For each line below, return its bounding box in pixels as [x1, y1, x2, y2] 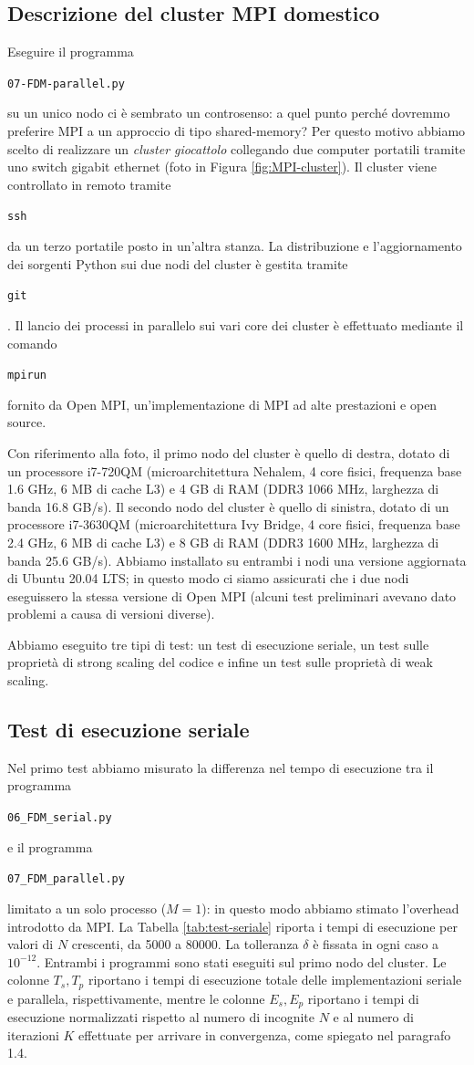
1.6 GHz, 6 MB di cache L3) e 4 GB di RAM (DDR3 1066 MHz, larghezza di [7, 479, 439, 498]
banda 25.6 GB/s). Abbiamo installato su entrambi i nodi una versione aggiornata [7, 550, 467, 569]
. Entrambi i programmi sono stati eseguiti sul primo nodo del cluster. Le [36, 952, 447, 971]
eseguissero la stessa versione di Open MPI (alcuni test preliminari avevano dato [7, 586, 457, 605]
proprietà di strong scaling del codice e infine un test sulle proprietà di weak [7, 653, 433, 672]
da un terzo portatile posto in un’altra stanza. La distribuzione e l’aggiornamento [7, 236, 462, 256]
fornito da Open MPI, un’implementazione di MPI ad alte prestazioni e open [7, 394, 438, 413]
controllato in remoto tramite [7, 174, 171, 193]
